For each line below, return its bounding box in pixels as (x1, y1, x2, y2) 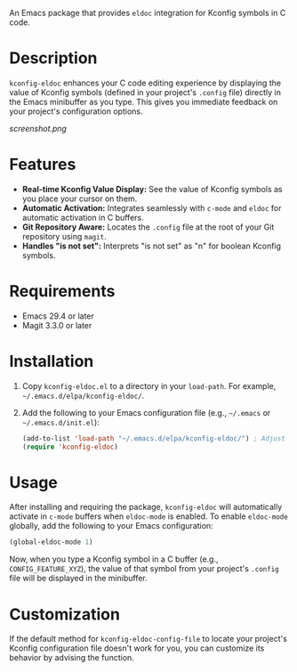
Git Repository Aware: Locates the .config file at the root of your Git (21, 222, 275, 232)
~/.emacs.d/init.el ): (21, 417, 100, 427)
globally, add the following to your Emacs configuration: (9, 521, 213, 531)
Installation (9, 352, 94, 371)
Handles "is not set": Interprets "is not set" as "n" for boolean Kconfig (21, 240, 282, 251)
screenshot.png (9, 123, 67, 134)
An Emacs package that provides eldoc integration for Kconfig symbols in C (9, 8, 286, 18)
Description (9, 48, 98, 69)
